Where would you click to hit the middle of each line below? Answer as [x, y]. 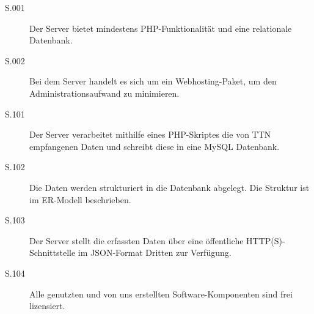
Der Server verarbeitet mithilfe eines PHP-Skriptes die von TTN [150, 134]
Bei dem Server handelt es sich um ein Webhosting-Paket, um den [153, 81]
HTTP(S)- [266, 240]
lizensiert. [47, 306]
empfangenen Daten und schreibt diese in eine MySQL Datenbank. [155, 146]
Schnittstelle [53, 252]
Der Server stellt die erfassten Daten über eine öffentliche [137, 240]
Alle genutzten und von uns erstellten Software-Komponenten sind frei [161, 293]
